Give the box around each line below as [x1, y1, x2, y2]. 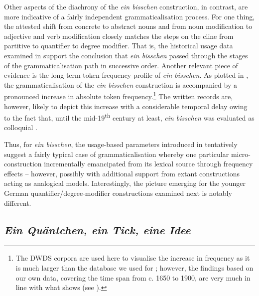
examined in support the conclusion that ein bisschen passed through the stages [4, 50, 248, 60]
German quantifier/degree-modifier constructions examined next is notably [4, 188, 232, 198]
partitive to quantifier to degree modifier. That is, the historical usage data [4, 40, 233, 51]
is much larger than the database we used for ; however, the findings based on [15, 262, 254, 273]
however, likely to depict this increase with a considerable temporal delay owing [4, 101, 248, 111]
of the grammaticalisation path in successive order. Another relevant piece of [4, 60, 238, 70]
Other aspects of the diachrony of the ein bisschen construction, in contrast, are [4, 1, 248, 11]
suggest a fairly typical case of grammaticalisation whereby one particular [4, 148, 229, 159]
